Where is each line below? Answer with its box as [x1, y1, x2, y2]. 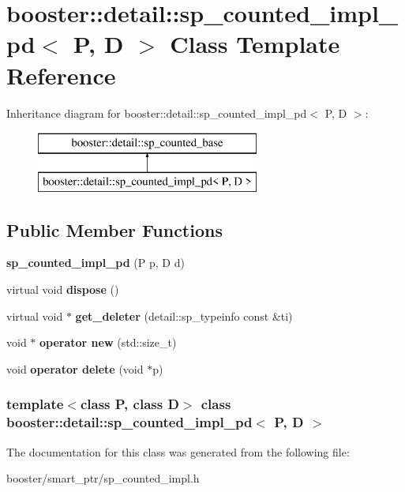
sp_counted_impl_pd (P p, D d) [6, 254, 185, 271]
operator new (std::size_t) [39, 334, 177, 351]
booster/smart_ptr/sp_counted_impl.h [6, 470, 200, 486]
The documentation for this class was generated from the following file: [6, 443, 350, 460]
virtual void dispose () [6, 281, 119, 298]
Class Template [170, 28, 340, 60]
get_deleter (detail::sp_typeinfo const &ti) [75, 307, 293, 324]
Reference [6, 58, 116, 91]
